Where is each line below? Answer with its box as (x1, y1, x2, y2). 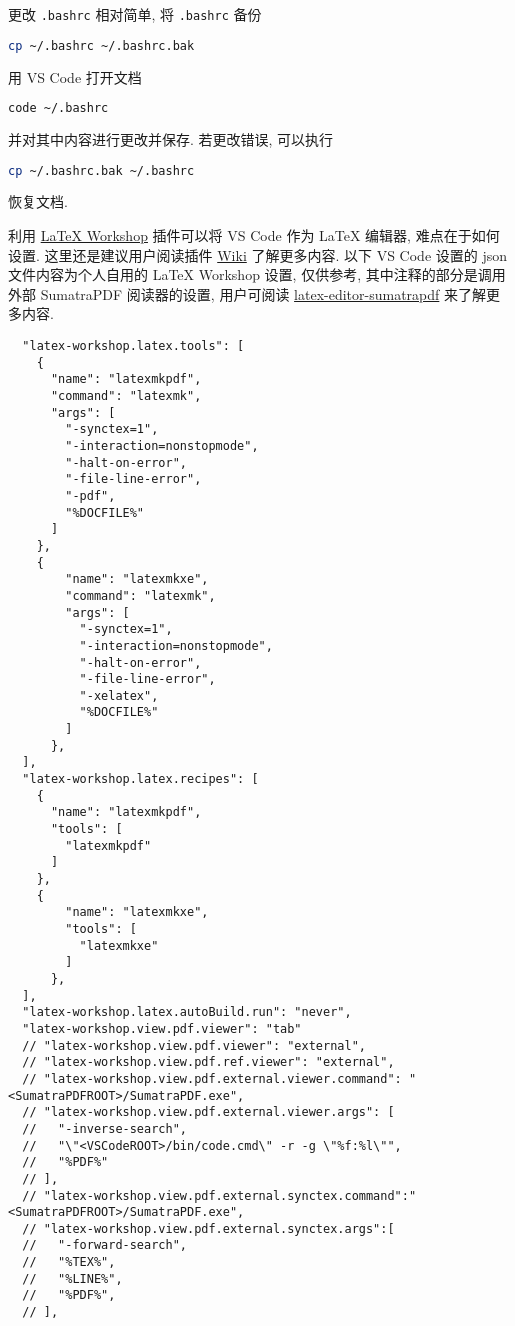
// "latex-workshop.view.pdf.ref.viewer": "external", (22, 1055, 395, 1070)
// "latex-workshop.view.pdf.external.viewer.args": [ (22, 1105, 395, 1120)
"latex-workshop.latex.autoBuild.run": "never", (22, 1005, 352, 1020)
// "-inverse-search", (22, 1121, 187, 1136)
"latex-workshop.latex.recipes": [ (22, 772, 259, 787)
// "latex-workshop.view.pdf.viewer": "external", (22, 1038, 366, 1053)
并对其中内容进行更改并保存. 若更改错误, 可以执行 (8, 129, 334, 149)
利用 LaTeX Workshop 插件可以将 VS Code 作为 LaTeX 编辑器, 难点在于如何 (8, 225, 500, 246)
